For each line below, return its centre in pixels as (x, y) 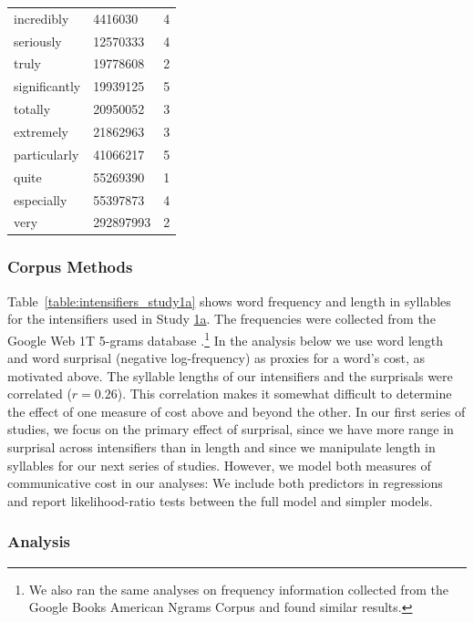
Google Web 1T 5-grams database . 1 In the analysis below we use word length (226, 338)
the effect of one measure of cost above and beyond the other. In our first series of (237, 411)
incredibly (41, 18)
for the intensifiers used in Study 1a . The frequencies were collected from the (222, 319)
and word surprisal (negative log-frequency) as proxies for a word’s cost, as (216, 358)
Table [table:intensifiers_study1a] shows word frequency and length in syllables (229, 301)
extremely (41, 131)
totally (32, 109)
